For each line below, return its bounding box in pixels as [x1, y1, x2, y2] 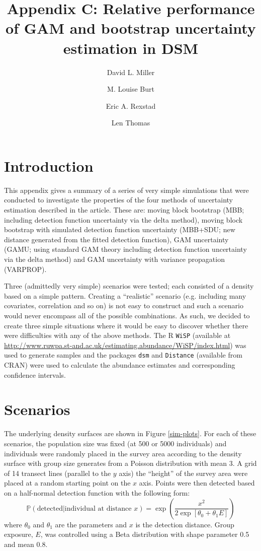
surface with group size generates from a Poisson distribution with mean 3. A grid [4, 458, 257, 468]
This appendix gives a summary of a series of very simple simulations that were [4, 184, 249, 195]
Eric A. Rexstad [106, 100, 156, 111]
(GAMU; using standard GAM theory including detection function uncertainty [4, 244, 247, 254]
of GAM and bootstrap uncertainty [6, 18, 256, 38]
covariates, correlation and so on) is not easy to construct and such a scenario [4, 300, 243, 311]
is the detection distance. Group [135, 519, 234, 529]
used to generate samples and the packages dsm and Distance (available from [4, 350, 242, 360]
